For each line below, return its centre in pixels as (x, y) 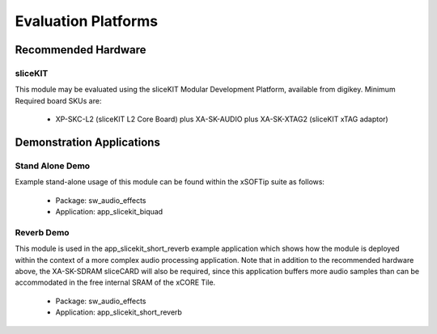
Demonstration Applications (88, 142)
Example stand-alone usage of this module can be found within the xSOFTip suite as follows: (170, 182)
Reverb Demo (42, 232)
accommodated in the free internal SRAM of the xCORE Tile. (115, 282)
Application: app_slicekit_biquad (109, 212)
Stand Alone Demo (53, 166)
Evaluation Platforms (87, 21)
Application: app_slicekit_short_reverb (119, 312)
